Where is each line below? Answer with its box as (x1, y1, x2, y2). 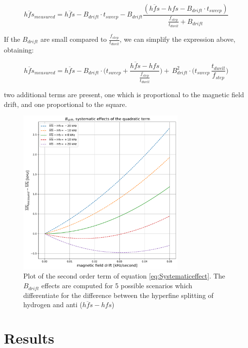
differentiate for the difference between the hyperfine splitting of (23, 290, 214, 300)
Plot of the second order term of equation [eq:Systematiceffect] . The (23, 271, 225, 281)
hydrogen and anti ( (23, 299, 83, 310)
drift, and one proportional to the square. (4, 99, 127, 109)
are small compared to (40, 34, 107, 44)
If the (4, 34, 20, 44)
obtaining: (4, 45, 34, 55)
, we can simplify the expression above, (119, 34, 235, 44)
